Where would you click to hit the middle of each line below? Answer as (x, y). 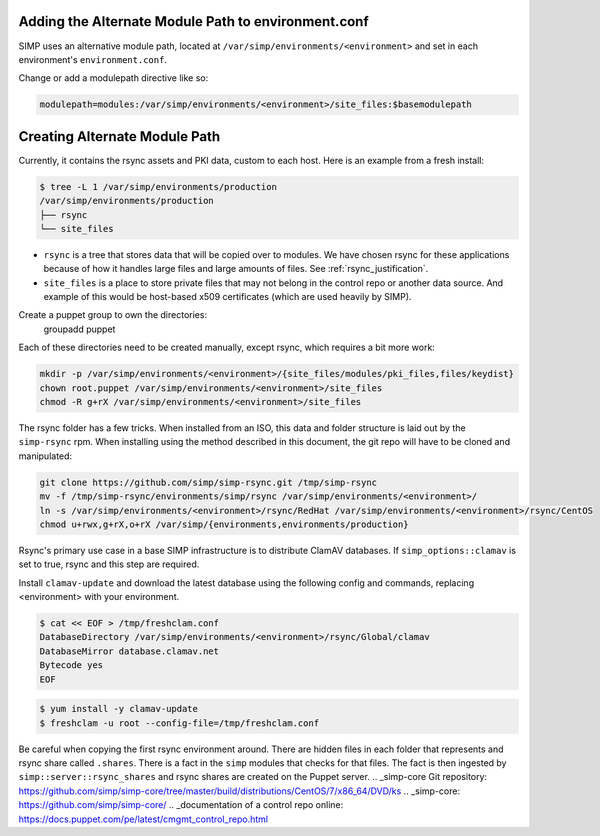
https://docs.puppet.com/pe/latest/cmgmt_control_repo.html (143, 819)
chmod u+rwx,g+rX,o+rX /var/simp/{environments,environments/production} (224, 524)
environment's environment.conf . (92, 59)
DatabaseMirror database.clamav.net (129, 651)
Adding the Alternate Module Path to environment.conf (193, 21)
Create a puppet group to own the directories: (113, 315)
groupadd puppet (79, 329)
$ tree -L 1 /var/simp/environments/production (158, 186)
